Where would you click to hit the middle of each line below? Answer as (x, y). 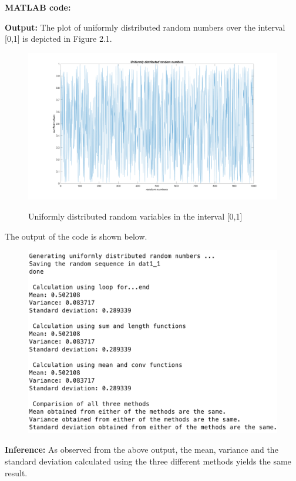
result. (16, 472)
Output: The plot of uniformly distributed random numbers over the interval (145, 27)
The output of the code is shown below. (76, 236)
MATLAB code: (38, 7)
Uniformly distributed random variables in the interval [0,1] (135, 216)
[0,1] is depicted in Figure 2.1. (58, 39)
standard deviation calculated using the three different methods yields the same (148, 461)
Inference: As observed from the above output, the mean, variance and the (142, 450)
